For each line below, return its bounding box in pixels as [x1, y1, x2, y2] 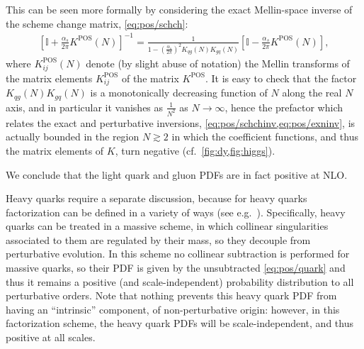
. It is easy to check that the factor [205, 70, 357, 85]
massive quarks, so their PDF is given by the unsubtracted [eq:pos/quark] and [6, 260, 346, 275]
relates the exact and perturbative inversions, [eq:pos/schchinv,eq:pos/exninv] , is [6, 115, 356, 130]
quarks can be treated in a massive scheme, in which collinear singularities [6, 218, 329, 233]
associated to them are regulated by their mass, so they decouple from [6, 232, 311, 247]
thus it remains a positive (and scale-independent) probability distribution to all [6, 274, 354, 289]
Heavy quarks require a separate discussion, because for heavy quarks [6, 191, 307, 206]
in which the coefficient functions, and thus [171, 129, 358, 144]
